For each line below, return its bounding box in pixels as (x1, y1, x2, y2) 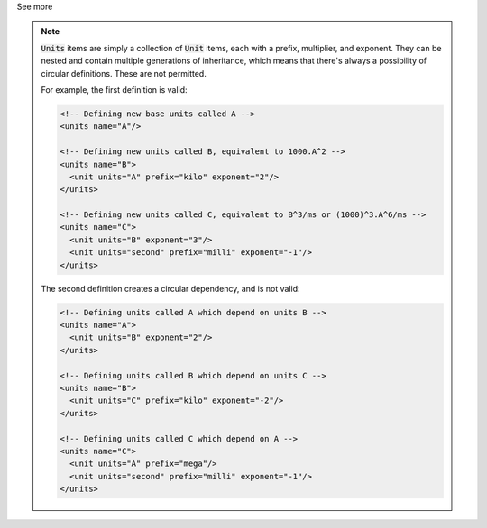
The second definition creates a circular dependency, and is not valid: (41, 283, 301, 294)
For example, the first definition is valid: (41, 84, 188, 95)
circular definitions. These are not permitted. (41, 68, 207, 78)
